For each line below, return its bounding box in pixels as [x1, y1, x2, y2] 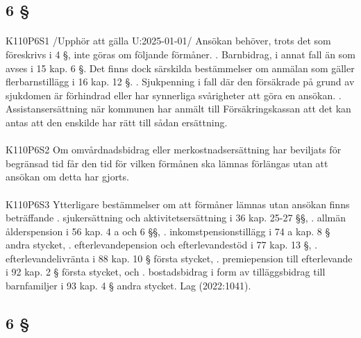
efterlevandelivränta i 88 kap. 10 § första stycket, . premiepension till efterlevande [6, 251, 353, 265]
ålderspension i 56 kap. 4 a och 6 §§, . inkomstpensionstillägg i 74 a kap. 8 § [6, 223, 330, 238]
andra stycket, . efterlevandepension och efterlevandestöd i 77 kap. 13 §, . [6, 237, 317, 252]
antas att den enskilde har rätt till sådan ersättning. [6, 115, 228, 129]
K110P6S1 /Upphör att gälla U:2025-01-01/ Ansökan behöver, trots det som [6, 33, 331, 48]
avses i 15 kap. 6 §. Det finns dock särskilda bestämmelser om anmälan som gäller [6, 60, 355, 75]
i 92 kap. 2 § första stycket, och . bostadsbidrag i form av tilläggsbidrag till [6, 264, 326, 279]
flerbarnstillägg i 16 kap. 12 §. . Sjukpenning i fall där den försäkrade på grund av [6, 74, 355, 89]
